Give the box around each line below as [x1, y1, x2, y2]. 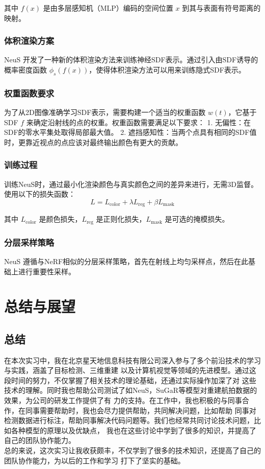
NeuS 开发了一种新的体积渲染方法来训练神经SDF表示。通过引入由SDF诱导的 [4, 54, 258, 65]
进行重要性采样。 [18, 266, 75, 276]
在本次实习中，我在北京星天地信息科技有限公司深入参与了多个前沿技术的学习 [4, 355, 261, 365]
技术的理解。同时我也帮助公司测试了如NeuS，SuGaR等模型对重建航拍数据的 [4, 385, 257, 395]
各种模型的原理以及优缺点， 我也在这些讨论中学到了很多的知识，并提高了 [11, 425, 256, 435]
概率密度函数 [4, 64, 47, 75]
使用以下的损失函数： [4, 189, 75, 199]
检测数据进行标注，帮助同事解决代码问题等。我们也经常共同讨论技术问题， [4, 415, 254, 426]
